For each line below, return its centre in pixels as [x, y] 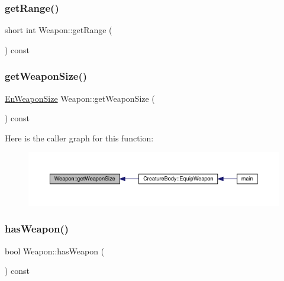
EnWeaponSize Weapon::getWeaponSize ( [80, 98]
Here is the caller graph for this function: [79, 138]
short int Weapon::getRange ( [59, 30]
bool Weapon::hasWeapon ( [55, 251]
